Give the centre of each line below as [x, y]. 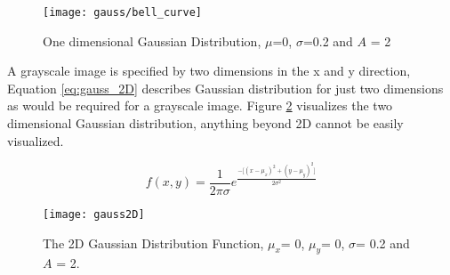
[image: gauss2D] [94, 214]
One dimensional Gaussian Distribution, [152, 40]
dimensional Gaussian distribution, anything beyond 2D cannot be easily [205, 123]
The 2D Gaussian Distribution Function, [153, 243]
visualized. [36, 140]
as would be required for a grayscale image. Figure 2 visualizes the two [200, 105]
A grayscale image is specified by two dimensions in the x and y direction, [209, 71]
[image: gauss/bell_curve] [122, 12]
